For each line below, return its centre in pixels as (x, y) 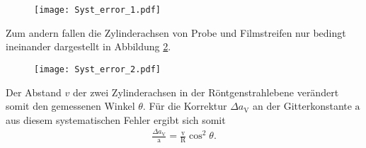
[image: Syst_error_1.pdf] (97, 10)
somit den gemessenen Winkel (70, 106)
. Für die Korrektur (185, 106)
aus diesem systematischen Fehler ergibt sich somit (116, 119)
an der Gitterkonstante (302, 106)
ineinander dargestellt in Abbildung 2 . (88, 46)
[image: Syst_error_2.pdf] (97, 69)
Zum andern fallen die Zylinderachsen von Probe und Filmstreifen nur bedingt (176, 32)
